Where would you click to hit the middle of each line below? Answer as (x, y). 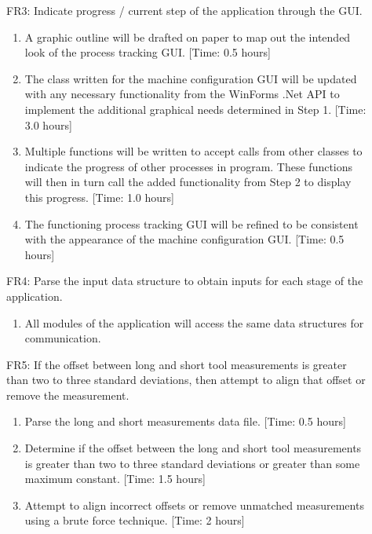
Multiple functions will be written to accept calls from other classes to (193, 151)
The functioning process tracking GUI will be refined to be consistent (191, 223)
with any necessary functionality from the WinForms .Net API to (182, 94)
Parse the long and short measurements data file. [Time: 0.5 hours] (185, 421)
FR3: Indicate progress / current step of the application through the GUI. (184, 10)
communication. (63, 338)
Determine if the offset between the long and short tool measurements (193, 448)
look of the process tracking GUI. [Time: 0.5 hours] (148, 52)
